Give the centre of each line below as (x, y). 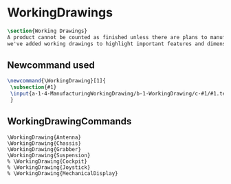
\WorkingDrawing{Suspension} (49, 155)
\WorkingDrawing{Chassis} (44, 143)
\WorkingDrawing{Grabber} (44, 149)
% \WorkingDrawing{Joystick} (49, 167)
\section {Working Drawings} (47, 31)
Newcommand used (51, 65)
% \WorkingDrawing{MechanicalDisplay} (63, 173)
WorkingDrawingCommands (69, 122)
